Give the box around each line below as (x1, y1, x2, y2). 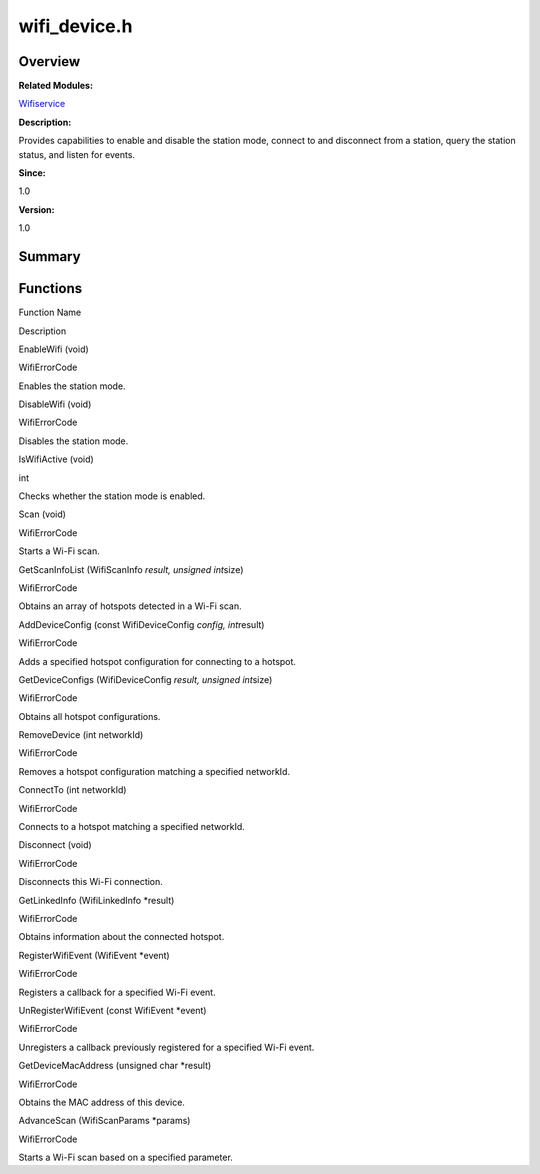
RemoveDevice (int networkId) (18, 729, 144, 741)
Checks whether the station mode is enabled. (18, 490, 206, 502)
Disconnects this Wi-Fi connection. (18, 876, 164, 888)
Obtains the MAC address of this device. (18, 1096, 185, 1108)
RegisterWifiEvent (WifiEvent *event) (18, 949, 170, 961)
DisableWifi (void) (18, 398, 92, 410)
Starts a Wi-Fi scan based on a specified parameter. (18, 1151, 234, 1164)
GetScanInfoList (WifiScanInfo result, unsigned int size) (18, 563, 244, 575)
